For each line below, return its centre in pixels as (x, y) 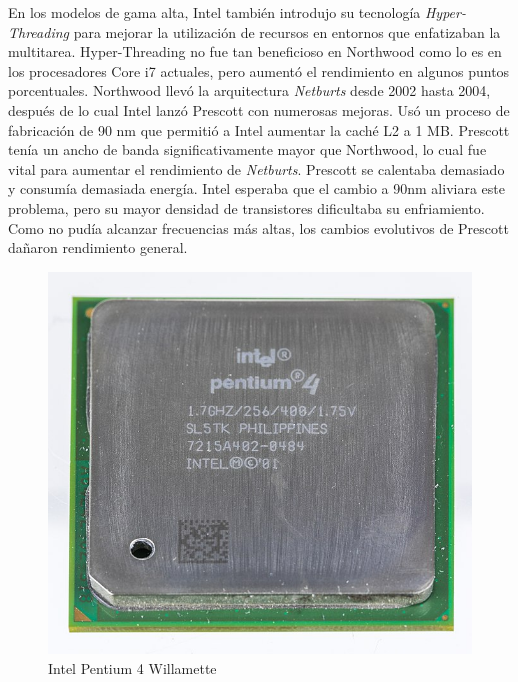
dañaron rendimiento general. (98, 247)
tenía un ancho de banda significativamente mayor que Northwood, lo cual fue (247, 149)
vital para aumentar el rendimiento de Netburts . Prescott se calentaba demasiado (256, 168)
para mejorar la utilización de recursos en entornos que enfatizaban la (287, 31)
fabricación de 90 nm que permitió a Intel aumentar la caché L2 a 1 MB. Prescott (259, 129)
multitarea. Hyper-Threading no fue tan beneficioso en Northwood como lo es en (255, 51)
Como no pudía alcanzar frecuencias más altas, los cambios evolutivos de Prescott (258, 227)
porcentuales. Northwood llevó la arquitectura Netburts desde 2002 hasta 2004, (249, 90)
